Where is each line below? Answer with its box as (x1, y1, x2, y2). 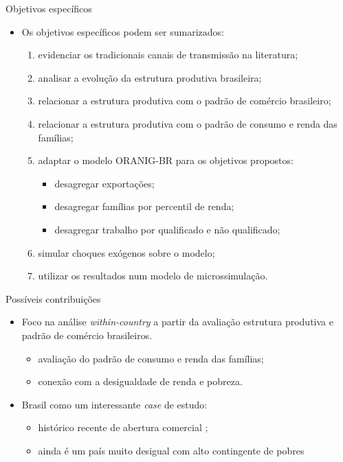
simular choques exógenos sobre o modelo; (38, 245, 215, 259)
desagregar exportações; (54, 176, 155, 190)
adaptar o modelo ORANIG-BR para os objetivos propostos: (38, 153, 294, 168)
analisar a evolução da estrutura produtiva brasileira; (38, 70, 262, 84)
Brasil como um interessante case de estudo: (21, 397, 208, 411)
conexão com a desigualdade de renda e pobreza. (38, 374, 243, 389)
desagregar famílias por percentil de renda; (54, 199, 234, 213)
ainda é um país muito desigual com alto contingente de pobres (38, 443, 305, 457)
